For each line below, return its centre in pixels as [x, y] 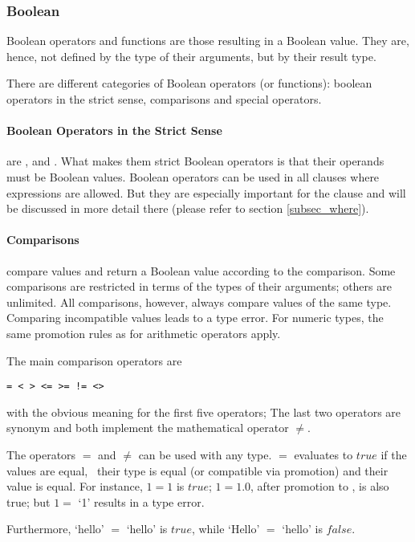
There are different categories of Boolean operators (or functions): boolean [189, 83]
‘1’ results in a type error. [141, 501]
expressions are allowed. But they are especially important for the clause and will [206, 192]
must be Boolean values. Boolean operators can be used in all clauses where [193, 176]
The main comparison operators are [94, 360]
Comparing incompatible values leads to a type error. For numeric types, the [195, 318]
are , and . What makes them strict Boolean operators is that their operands [195, 161]
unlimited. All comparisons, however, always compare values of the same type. [199, 302]
